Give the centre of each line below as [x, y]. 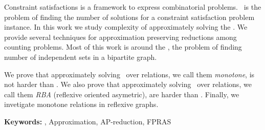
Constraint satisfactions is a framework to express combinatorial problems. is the [133, 7]
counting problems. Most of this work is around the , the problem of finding [123, 47]
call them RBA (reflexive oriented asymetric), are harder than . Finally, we [122, 94]
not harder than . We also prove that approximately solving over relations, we [128, 84]
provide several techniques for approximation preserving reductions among [120, 37]
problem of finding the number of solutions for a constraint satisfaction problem [129, 17]
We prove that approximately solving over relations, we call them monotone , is [129, 74]
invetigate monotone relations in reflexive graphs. [81, 104]
